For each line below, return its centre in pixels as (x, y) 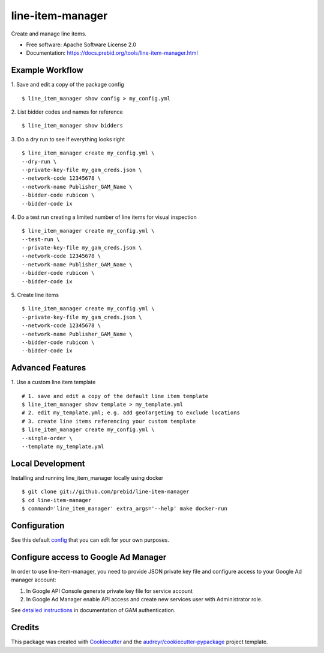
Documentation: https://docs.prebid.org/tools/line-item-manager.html (112, 53)
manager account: (34, 580)
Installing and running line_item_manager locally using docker (87, 477)
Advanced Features (49, 368)
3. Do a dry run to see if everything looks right (68, 139)
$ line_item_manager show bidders (72, 126)
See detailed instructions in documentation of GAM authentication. (93, 610)
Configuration (38, 525)
